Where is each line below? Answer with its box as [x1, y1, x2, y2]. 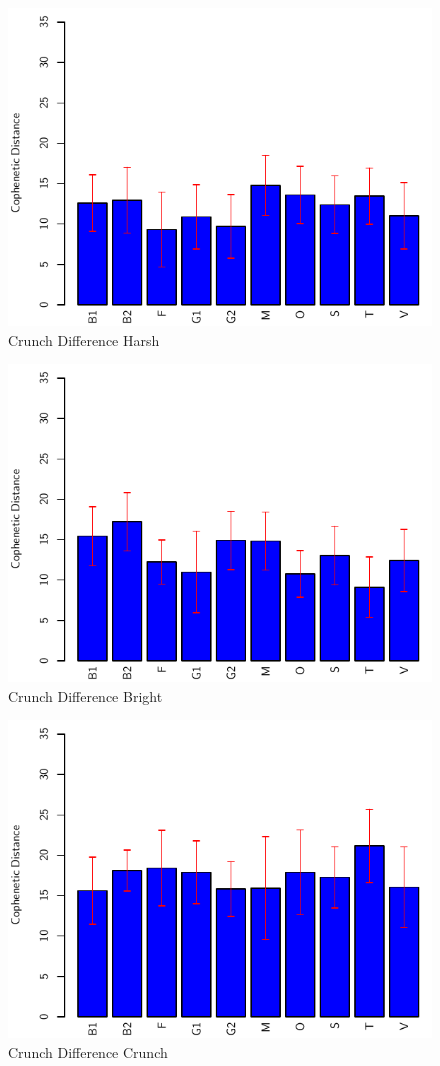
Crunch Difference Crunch [8, 1041, 168, 1062]
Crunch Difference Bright [8, 685, 163, 706]
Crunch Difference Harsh [8, 329, 160, 350]
